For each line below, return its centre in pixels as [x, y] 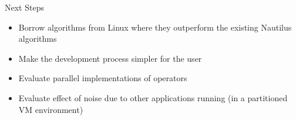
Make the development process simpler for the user [110, 58]
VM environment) [51, 109]
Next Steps [24, 7]
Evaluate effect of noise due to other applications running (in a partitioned [153, 97]
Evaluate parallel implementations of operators [103, 78]
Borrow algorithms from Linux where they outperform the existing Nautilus [155, 27]
